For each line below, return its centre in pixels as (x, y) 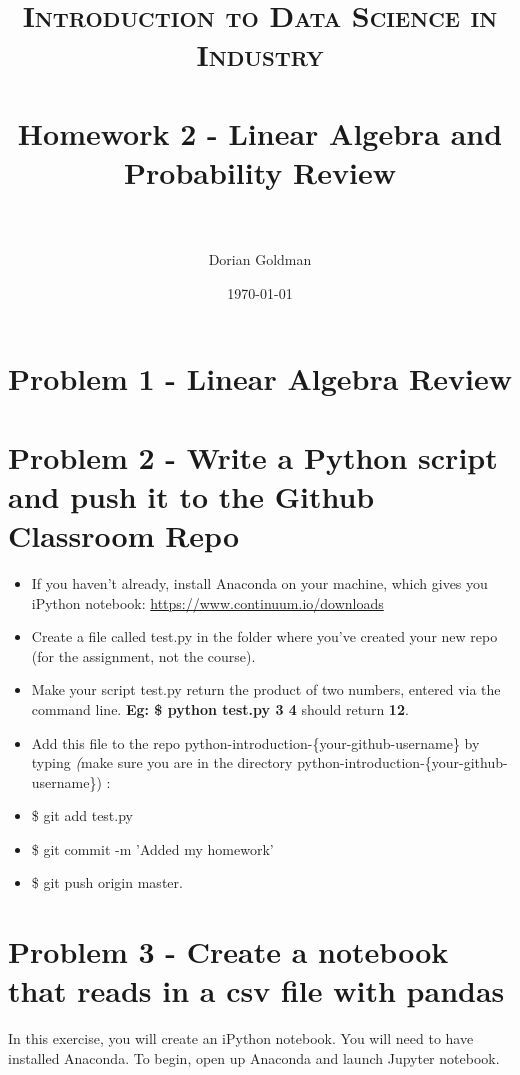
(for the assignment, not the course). (143, 655)
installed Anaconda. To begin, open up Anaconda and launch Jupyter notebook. (254, 1057)
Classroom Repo (124, 535)
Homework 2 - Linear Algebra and (260, 132)
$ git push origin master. (107, 882)
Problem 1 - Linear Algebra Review (260, 378)
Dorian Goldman (260, 259)
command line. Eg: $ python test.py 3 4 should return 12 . (220, 708)
